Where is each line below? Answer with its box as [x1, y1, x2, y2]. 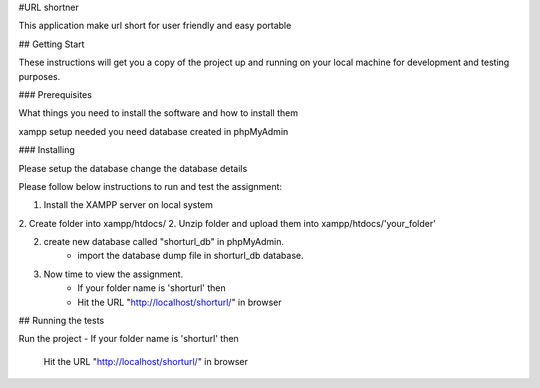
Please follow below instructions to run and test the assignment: [18, 180, 283, 192]
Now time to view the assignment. [43, 268, 184, 280]
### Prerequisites [18, 88, 92, 100]
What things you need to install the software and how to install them [18, 107, 299, 119]
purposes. [18, 70, 61, 82]
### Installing [18, 144, 75, 156]
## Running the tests [18, 315, 105, 327]
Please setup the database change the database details [18, 162, 248, 174]
